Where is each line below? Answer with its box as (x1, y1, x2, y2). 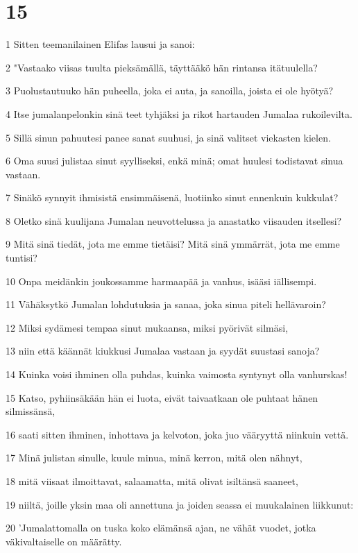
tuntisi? (6, 250, 37, 265)
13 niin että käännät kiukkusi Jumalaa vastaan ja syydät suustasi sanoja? (6, 343, 320, 358)
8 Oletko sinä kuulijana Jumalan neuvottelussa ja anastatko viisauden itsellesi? (6, 213, 342, 228)
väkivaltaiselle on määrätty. (6, 534, 122, 548)
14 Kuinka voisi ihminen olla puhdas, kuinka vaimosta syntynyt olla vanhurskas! (6, 367, 348, 382)
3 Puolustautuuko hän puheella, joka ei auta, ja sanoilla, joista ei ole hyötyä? (6, 83, 334, 98)
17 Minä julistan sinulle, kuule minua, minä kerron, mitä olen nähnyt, (6, 450, 302, 465)
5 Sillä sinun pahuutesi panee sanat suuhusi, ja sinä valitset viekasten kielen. (6, 130, 331, 144)
